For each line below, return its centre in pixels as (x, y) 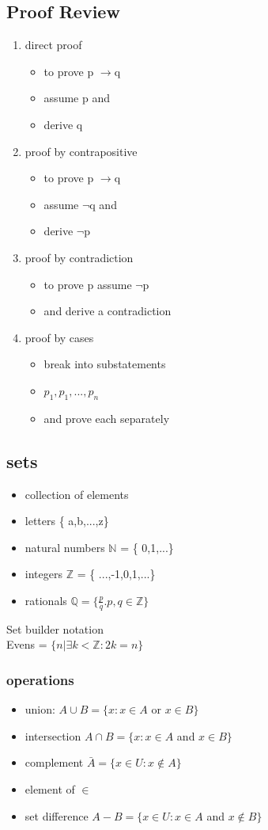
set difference (57, 815)
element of (50, 788)
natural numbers (65, 547)
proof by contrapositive (81, 151)
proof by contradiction (79, 257)
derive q (63, 124)
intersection (53, 735)
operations (40, 679)
